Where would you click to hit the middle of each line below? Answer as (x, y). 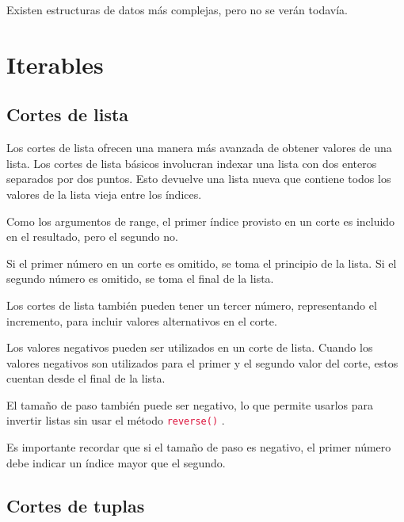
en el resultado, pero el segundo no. (92, 236)
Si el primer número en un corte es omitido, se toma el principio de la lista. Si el (202, 263)
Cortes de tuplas (76, 505)
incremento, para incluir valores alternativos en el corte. (142, 320)
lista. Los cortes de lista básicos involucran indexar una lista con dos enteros (192, 163)
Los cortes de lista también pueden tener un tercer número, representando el (192, 305)
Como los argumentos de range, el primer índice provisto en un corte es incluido (201, 221)
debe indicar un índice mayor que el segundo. (116, 462)
